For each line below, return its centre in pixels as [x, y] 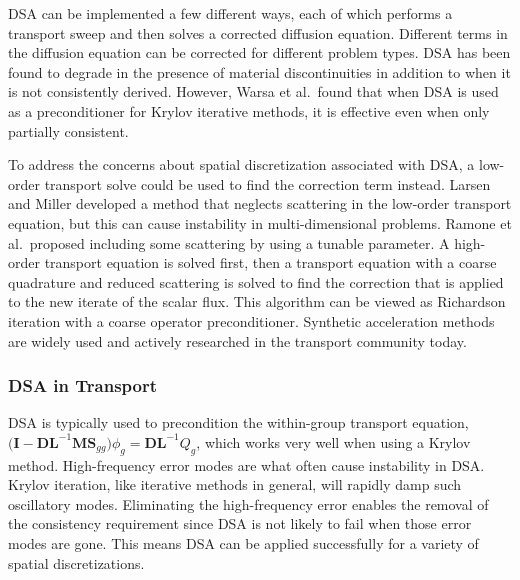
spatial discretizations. [76, 562]
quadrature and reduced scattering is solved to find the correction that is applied [256, 281]
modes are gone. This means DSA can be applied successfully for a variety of [243, 543]
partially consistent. [68, 130]
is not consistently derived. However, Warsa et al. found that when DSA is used [253, 91]
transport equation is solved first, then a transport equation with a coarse [270, 262]
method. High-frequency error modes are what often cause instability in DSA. [246, 464]
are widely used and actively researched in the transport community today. [237, 340]
